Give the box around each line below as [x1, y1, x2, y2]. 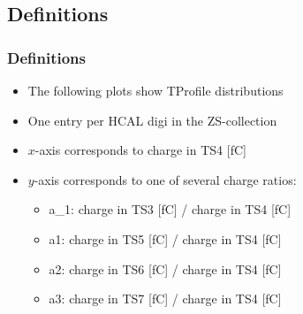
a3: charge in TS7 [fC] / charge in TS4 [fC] [49, 289, 282, 308]
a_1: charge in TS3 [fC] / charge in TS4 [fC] [49, 200, 292, 218]
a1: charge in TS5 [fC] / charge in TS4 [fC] [49, 229, 282, 248]
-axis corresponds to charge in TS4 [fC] [34, 141, 246, 159]
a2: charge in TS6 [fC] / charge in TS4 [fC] [49, 259, 282, 278]
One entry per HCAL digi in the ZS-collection [27, 111, 277, 129]
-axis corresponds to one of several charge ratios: [34, 170, 297, 188]
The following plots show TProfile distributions [27, 81, 284, 99]
